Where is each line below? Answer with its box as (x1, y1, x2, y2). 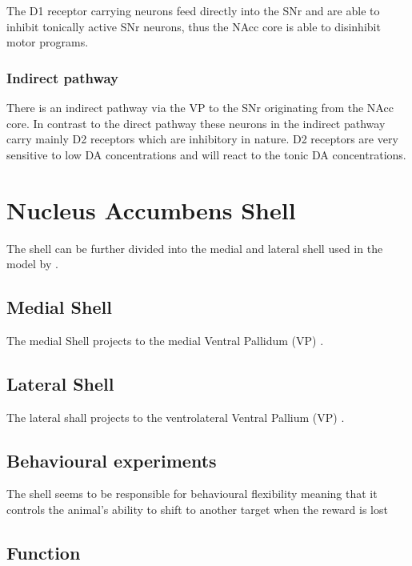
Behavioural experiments (6, 448, 217, 472)
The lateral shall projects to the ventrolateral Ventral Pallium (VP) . (6, 408, 345, 425)
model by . (6, 255, 58, 272)
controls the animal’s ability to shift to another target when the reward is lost (6, 501, 388, 518)
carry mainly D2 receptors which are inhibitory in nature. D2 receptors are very (6, 130, 398, 147)
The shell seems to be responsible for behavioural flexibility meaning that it (6, 485, 378, 502)
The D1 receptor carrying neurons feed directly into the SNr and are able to (6, 2, 380, 18)
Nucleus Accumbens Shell (6, 193, 296, 226)
